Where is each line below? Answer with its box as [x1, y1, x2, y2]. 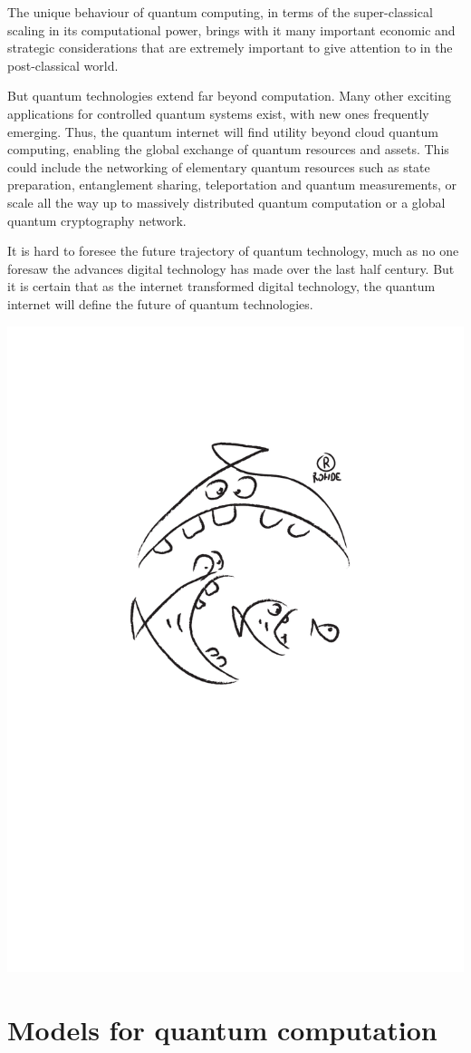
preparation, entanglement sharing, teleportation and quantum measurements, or [7, 175, 457, 194]
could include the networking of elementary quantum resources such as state [7, 157, 430, 176]
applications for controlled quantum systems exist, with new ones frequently [7, 103, 429, 122]
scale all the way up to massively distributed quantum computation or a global [7, 192, 446, 211]
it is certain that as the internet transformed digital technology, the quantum [7, 277, 436, 296]
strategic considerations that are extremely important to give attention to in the [7, 38, 453, 57]
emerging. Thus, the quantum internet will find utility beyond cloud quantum [7, 122, 438, 141]
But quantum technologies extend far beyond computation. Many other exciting [7, 86, 451, 105]
